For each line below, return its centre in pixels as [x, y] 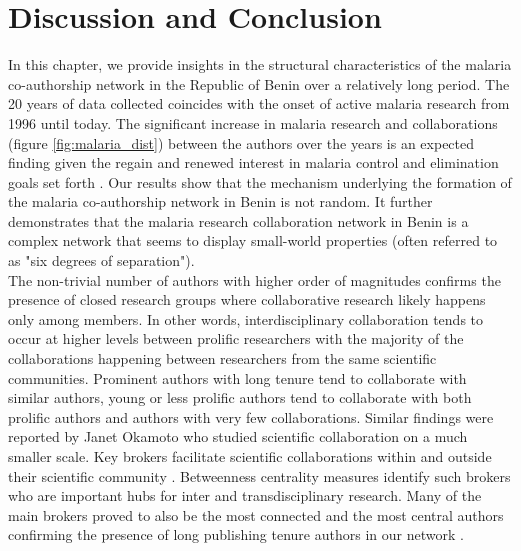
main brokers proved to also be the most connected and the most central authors [256, 514]
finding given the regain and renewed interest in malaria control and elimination [253, 162]
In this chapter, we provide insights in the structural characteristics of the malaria [260, 64]
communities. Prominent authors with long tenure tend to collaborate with [237, 377]
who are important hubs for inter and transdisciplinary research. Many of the [245, 495]
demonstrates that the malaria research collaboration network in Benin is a [238, 220]
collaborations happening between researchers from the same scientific [222, 358]
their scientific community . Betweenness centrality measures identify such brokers [259, 475]
